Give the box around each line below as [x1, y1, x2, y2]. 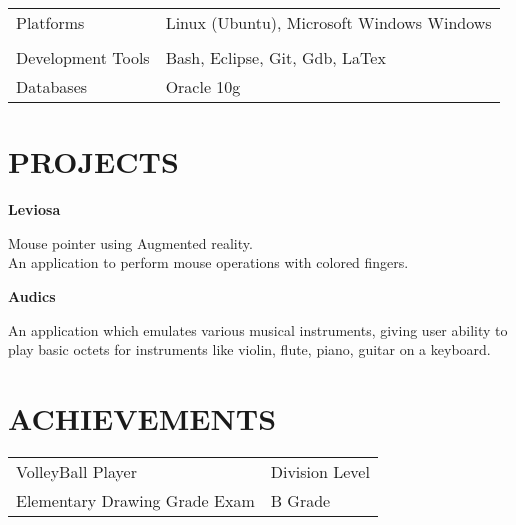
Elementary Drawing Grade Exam [16, 488, 255, 512]
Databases [16, 75, 88, 98]
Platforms [16, 11, 85, 34]
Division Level [270, 459, 370, 483]
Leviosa [8, 199, 61, 220]
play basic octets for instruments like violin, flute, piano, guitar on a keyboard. [8, 339, 491, 360]
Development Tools [16, 46, 150, 69]
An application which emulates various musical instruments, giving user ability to [8, 319, 508, 340]
